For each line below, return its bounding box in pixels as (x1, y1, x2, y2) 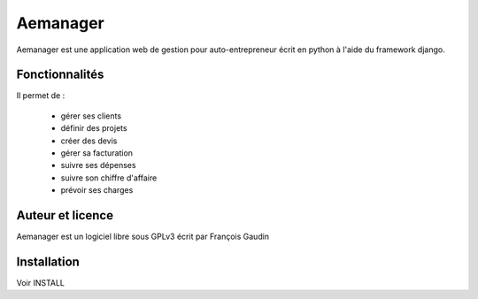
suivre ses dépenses (60, 160, 136, 171)
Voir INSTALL (16, 278, 66, 287)
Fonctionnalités (16, 67, 104, 82)
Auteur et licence (16, 208, 114, 223)
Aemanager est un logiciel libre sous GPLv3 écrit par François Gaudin (16, 231, 270, 242)
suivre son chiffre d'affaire (60, 172, 158, 183)
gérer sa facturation (60, 148, 133, 158)
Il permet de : (16, 90, 66, 101)
